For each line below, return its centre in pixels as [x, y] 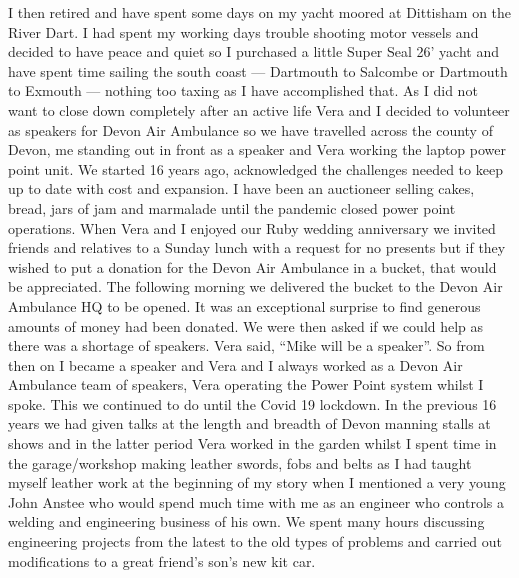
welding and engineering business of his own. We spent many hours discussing [246, 521]
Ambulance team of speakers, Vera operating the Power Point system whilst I [246, 384]
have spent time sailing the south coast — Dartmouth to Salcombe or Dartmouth [258, 70]
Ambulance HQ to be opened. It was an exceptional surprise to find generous [244, 305]
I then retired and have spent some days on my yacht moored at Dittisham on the [260, 12]
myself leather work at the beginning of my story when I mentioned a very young [257, 482]
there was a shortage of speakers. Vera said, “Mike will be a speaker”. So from [246, 345]
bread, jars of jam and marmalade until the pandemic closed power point [232, 207]
